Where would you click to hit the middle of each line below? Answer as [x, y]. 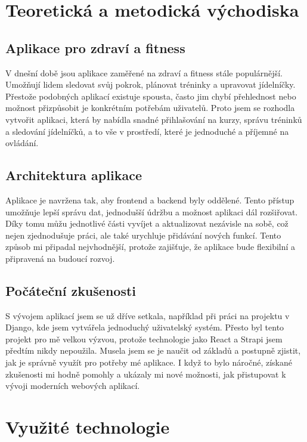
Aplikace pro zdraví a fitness [95, 47]
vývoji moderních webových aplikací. [73, 386]
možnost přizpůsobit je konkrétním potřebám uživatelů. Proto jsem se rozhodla [150, 108]
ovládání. [22, 143]
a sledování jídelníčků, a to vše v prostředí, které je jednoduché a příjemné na [147, 131]
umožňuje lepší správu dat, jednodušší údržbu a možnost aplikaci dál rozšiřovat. [152, 211]
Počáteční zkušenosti [71, 290]
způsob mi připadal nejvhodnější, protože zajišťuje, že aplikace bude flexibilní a [151, 247]
